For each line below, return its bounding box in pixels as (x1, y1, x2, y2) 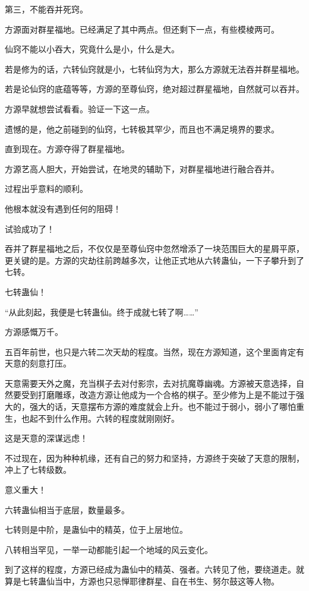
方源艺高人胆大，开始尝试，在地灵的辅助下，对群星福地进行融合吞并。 (5, 162, 279, 175)
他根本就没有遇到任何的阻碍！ (5, 202, 121, 214)
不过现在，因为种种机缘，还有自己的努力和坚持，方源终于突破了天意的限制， (5, 451, 304, 464)
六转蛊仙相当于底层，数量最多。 (5, 503, 130, 516)
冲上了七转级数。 (5, 463, 71, 476)
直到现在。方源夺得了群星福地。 (5, 143, 130, 155)
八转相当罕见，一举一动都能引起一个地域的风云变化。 (5, 543, 213, 555)
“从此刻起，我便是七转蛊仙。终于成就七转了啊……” (5, 305, 198, 318)
